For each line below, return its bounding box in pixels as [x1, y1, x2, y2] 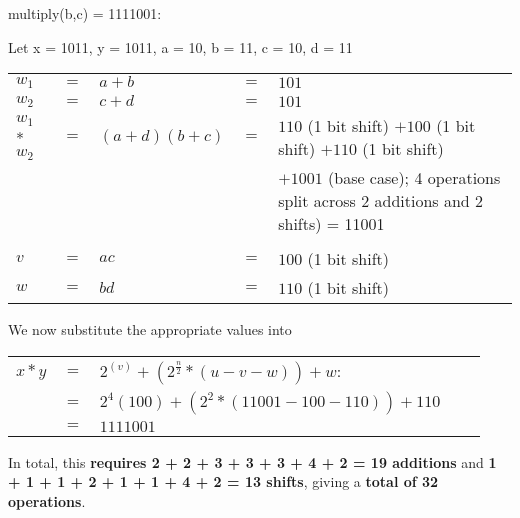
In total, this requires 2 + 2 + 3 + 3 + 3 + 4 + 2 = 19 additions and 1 [8, 451, 497, 472]
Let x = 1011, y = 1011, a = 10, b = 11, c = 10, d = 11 [8, 36, 353, 57]
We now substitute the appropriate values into [8, 319, 292, 340]
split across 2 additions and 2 [278, 189, 484, 213]
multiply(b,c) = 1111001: [8, 3, 162, 23]
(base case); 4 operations [328, 166, 501, 190]
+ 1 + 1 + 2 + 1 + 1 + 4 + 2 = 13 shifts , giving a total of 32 [8, 471, 439, 492]
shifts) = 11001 [278, 212, 385, 236]
